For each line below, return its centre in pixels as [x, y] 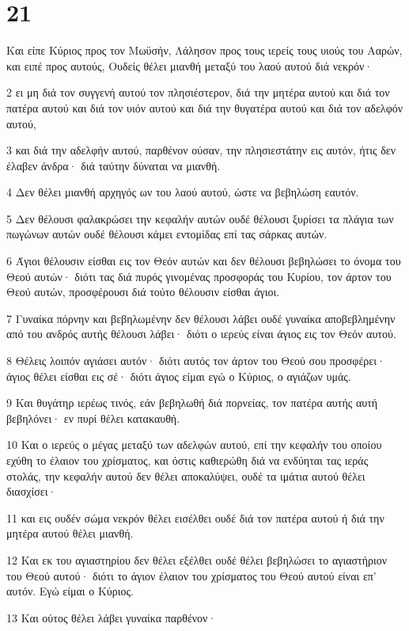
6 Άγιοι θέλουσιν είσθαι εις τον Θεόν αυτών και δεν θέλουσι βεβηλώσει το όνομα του [204, 261]
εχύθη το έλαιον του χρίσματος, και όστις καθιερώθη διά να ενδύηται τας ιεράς [187, 460]
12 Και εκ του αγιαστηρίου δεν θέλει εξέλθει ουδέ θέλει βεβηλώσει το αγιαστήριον [197, 559]
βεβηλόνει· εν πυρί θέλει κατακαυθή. [93, 418]
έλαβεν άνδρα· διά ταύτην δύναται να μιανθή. [114, 165]
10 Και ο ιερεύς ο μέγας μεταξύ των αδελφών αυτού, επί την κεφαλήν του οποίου [194, 445]
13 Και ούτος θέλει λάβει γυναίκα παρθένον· [112, 617]
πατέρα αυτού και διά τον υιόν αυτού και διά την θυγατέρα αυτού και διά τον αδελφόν [205, 107]
